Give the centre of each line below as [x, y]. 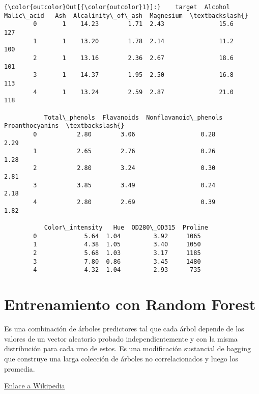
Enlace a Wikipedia [35, 386]
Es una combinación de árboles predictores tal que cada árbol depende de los [124, 329]
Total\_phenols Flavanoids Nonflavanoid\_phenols [133, 117]
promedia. [20, 368]
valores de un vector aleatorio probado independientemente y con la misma [121, 338]
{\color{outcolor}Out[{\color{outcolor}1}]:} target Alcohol [117, 7]
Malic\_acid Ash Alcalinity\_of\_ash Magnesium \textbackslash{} [126, 16]
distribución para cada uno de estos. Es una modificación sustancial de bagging [127, 348]
